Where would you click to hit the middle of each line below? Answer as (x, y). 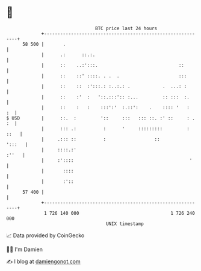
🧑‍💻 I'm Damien (25, 249)
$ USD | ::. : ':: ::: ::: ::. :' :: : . (101, 118)
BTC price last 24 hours (126, 28)
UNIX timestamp (125, 224)
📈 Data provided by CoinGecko (45, 235)
